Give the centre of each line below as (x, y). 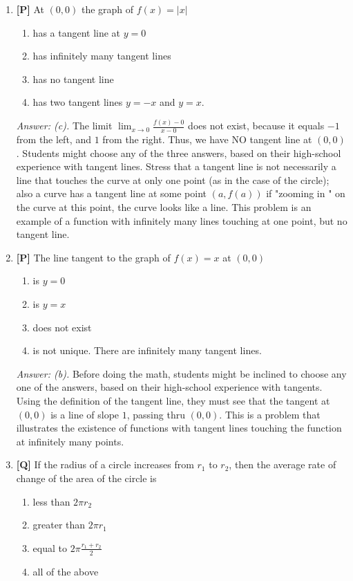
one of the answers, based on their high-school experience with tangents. (169, 387)
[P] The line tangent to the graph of (93, 257)
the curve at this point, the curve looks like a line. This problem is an (164, 207)
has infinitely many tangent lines (102, 56)
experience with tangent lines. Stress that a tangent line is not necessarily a (176, 166)
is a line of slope (85, 414)
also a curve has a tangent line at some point (111, 193)
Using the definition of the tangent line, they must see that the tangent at (173, 401)
